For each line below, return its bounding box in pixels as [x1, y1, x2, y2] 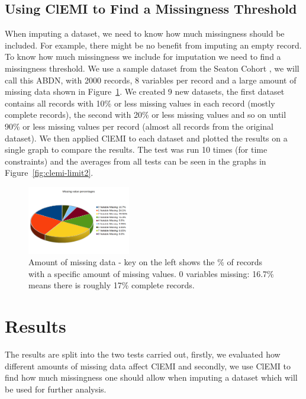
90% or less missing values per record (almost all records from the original [5, 120, 273, 132]
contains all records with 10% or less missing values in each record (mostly [5, 96, 275, 109]
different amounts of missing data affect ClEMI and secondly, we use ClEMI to [5, 359, 291, 372]
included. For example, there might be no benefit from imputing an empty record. [5, 38, 302, 51]
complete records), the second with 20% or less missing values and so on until [5, 108, 286, 121]
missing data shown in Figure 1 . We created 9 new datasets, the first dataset [5, 85, 285, 98]
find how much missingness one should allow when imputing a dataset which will [5, 371, 298, 384]
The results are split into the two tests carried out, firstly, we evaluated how [5, 348, 281, 361]
